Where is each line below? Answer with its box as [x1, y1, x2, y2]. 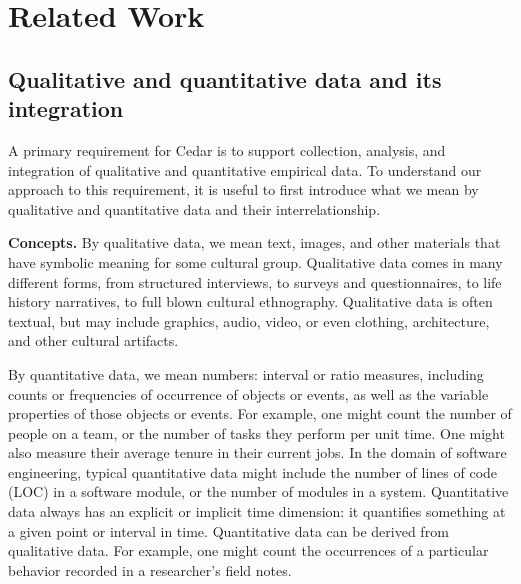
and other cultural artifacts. [8, 330, 179, 351]
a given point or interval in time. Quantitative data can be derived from [8, 520, 449, 541]
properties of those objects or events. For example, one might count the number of [8, 403, 512, 424]
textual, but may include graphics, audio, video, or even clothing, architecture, [8, 310, 490, 331]
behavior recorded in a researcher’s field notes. [8, 559, 292, 580]
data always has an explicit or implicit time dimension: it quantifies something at [8, 501, 506, 522]
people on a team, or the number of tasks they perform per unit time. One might [8, 422, 505, 443]
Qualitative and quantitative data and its [8, 63, 442, 94]
